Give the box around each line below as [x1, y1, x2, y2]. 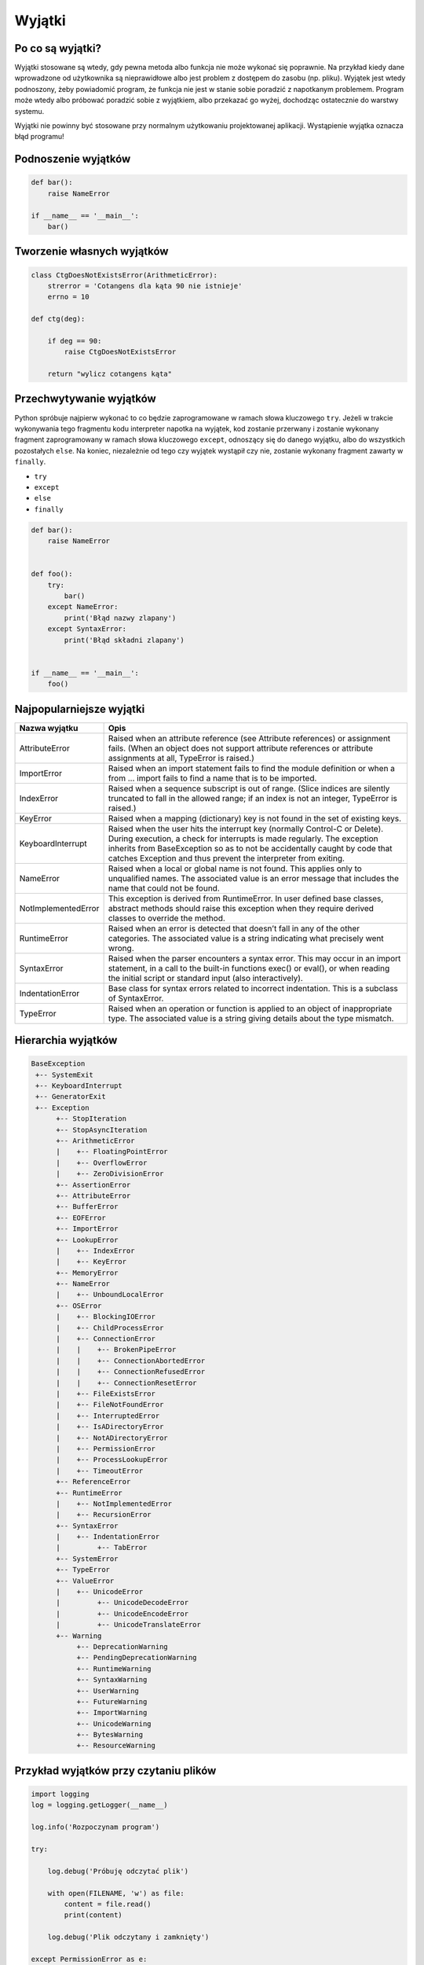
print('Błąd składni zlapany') [64, 635, 185, 645]
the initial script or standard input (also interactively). [108, 972, 304, 983]
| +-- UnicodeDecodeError [56, 1598, 188, 1607]
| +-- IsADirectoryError [56, 1423, 164, 1431]
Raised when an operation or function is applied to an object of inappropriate [108, 1003, 393, 1014]
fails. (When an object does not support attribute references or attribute [108, 743, 373, 754]
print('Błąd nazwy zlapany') [64, 613, 177, 623]
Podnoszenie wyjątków [14, 152, 131, 166]
